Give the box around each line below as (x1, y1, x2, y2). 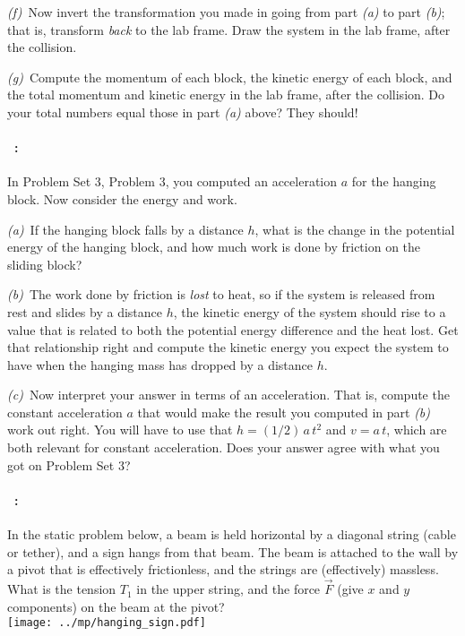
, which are (386, 420, 447, 439)
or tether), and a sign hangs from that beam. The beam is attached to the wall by (7, 542, 459, 561)
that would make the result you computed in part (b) (137, 402, 431, 421)
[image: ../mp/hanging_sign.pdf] (7, 616, 206, 630)
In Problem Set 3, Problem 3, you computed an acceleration (7, 172, 338, 191)
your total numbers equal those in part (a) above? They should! (7, 102, 358, 121)
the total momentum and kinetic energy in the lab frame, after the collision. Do (7, 85, 445, 104)
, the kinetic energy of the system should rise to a (173, 302, 446, 321)
